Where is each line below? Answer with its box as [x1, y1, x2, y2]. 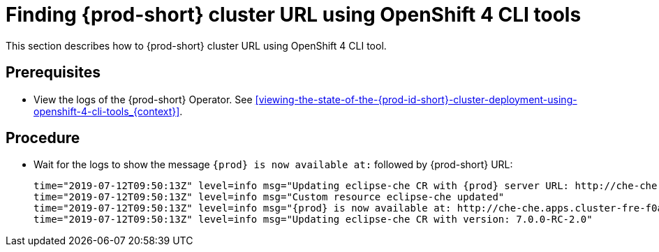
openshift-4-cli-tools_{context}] [34, 105, 180, 117]
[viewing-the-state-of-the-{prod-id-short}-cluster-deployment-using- [255, 93, 577, 105]
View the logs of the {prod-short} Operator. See [34, 93, 253, 105]
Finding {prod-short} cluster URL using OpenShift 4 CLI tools [6, 3, 582, 27]
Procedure [6, 129, 80, 147]
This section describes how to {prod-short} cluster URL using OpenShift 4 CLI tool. [6, 39, 387, 52]
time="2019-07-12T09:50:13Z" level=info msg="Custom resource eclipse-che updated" [34, 191, 505, 203]
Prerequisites [6, 64, 101, 82]
